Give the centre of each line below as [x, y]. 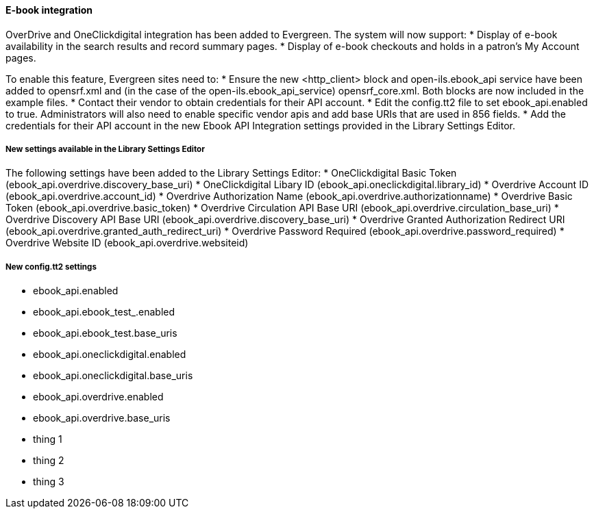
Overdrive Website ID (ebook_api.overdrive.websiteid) [127, 243]
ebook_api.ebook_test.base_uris [105, 333]
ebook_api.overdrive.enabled [98, 397]
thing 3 [49, 482]
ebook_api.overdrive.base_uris [102, 418]
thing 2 [49, 461]
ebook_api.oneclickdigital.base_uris [113, 376]
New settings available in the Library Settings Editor [105, 149]
